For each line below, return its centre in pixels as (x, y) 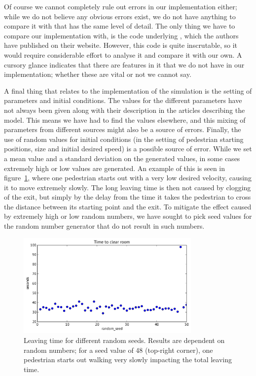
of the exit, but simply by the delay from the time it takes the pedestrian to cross (128, 197)
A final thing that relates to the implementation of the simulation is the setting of (128, 90)
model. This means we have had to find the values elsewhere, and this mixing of (125, 120)
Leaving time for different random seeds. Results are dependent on (124, 340)
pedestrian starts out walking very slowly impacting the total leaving (128, 359)
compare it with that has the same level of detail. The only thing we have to (120, 26)
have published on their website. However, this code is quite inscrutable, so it (121, 45)
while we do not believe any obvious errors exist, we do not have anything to (120, 16)
